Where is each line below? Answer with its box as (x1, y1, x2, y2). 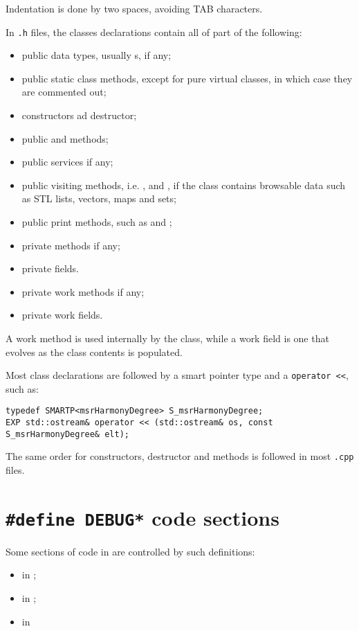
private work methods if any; (21, 284, 145, 299)
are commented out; (21, 85, 107, 99)
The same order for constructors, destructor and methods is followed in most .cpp (6, 449, 354, 463)
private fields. (21, 261, 79, 276)
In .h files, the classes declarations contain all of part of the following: (6, 24, 302, 39)
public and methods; (21, 131, 109, 145)
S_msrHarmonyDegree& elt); (6, 429, 129, 439)
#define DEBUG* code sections (6, 503, 279, 531)
